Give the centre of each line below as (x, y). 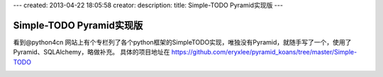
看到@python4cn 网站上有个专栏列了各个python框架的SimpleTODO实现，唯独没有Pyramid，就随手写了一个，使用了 (182, 42)
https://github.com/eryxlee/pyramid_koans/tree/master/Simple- (264, 52)
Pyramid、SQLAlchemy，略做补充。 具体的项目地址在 (91, 52)
